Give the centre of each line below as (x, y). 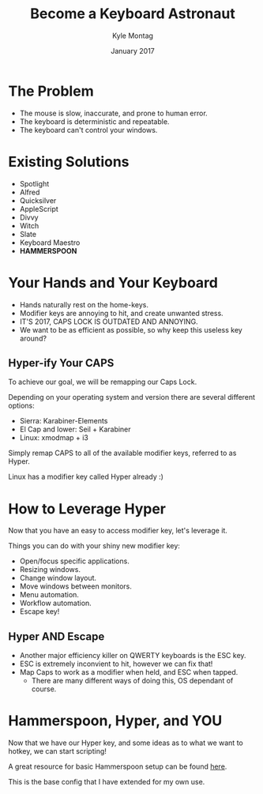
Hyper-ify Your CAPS (61, 363)
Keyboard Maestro (50, 243)
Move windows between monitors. (75, 586)
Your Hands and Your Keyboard (113, 282)
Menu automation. (49, 595)
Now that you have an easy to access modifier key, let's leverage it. (118, 531)
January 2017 (133, 51)
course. (44, 689)
